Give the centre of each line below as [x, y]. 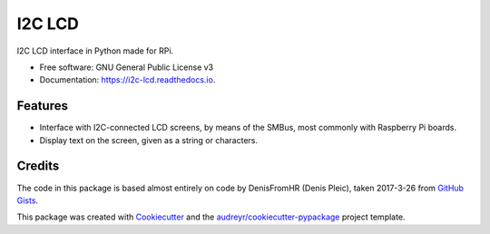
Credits [38, 166]
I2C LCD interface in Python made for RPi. [95, 51]
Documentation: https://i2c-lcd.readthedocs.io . [127, 80]
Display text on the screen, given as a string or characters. [149, 140]
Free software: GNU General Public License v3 [127, 67]
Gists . [28, 200]
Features [42, 106]
